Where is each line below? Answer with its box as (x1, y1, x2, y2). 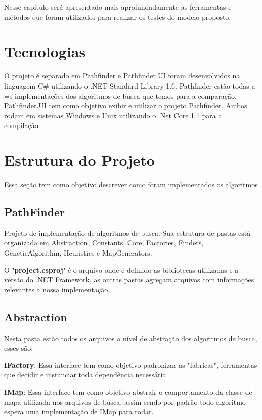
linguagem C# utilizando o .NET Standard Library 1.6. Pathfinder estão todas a (4, 80, 255, 91)
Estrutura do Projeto (4, 150, 155, 171)
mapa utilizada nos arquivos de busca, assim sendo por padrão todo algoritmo (4, 396, 246, 407)
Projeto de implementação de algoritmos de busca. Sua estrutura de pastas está (4, 227, 251, 238)
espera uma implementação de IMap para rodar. (4, 406, 154, 417)
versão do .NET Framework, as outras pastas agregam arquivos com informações (4, 274, 254, 285)
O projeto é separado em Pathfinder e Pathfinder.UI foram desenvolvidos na (4, 70, 240, 81)
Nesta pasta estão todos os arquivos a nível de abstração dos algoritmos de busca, (4, 332, 257, 343)
